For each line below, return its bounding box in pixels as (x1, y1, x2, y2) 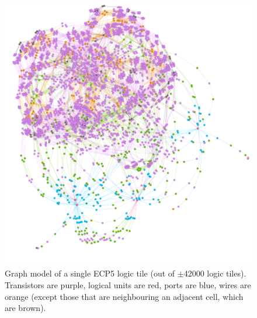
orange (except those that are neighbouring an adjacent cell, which (5, 290, 244, 302)
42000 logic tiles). (183, 267, 246, 279)
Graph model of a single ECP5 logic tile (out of (5, 267, 175, 279)
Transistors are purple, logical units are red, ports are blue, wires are (5, 278, 251, 291)
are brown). (5, 302, 46, 314)
